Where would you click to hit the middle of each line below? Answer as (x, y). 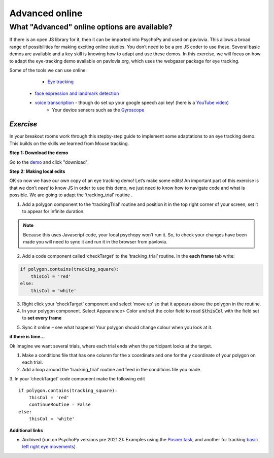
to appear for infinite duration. (53, 211)
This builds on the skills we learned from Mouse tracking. (69, 143)
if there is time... (27, 337)
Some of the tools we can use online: (48, 70)
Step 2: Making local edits (37, 171)
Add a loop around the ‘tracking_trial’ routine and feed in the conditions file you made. (112, 369)
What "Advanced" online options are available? (91, 27)
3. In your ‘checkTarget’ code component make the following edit (77, 379)
